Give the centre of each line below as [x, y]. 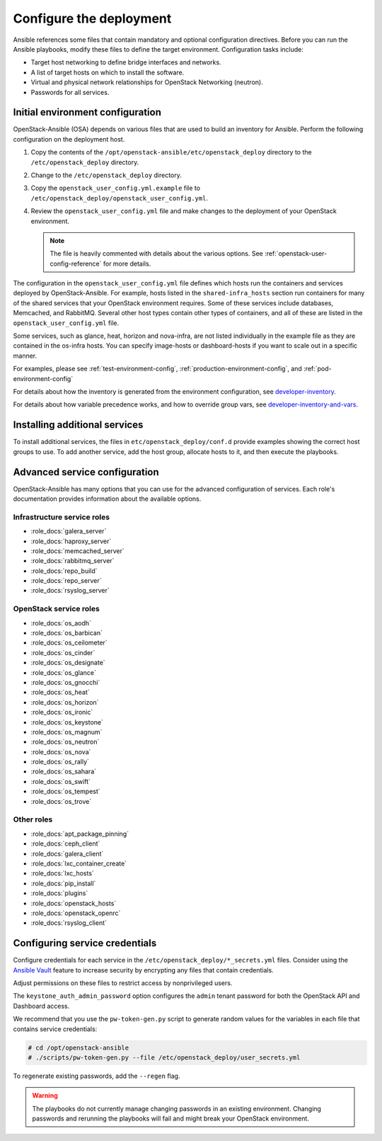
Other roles [33, 819]
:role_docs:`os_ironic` [62, 713]
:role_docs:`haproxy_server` [71, 541]
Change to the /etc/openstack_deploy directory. [106, 175]
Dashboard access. [41, 1006]
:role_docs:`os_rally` [60, 762]
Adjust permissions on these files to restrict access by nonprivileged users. [123, 983]
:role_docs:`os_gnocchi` [65, 682]
